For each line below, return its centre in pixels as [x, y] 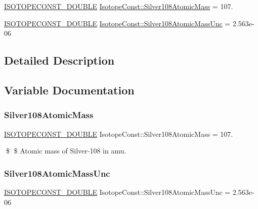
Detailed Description [59, 60]
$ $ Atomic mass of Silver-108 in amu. [66, 151]
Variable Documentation [69, 90]
